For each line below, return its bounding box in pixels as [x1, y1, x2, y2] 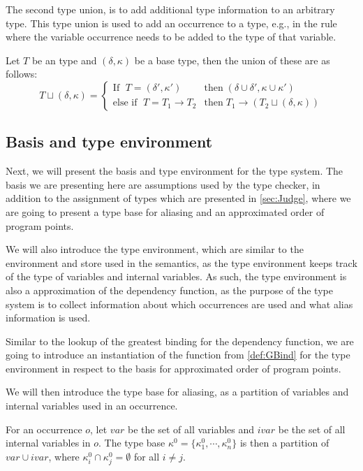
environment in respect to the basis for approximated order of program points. [6, 361, 341, 375]
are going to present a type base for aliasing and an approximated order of [6, 204, 325, 219]
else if [112, 98, 138, 108]
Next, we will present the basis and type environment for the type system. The [6, 164, 343, 178]
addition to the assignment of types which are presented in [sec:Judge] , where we [6, 191, 351, 205]
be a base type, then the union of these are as [134, 52, 330, 67]
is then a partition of [239, 435, 329, 450]
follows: [6, 66, 38, 81]
